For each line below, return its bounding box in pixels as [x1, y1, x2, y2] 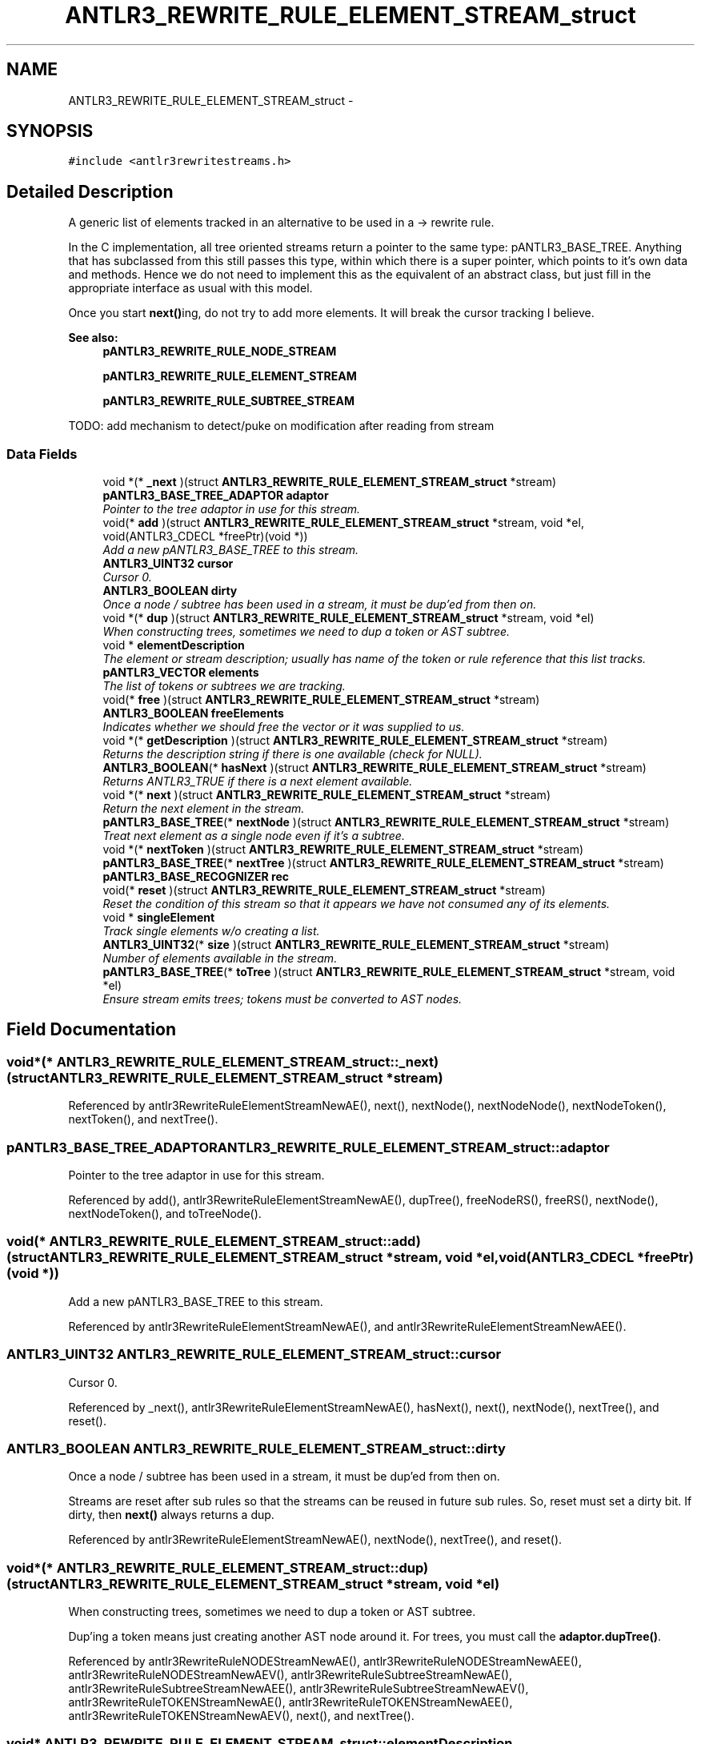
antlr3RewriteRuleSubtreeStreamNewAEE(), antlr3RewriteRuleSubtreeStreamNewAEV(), [68, 1682, 529, 1695]
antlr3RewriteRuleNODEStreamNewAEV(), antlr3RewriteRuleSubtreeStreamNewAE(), [68, 1668, 513, 1682]
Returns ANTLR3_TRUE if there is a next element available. [102, 774, 413, 789]
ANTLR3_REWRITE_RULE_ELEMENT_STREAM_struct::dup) [56, 1559, 429, 1576]
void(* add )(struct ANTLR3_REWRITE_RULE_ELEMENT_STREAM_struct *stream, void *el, [102, 516, 584, 530]
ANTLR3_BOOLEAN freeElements [102, 706, 284, 721]
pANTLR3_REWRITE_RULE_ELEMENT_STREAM [102, 369, 357, 384]
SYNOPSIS [6, 121, 94, 142]
